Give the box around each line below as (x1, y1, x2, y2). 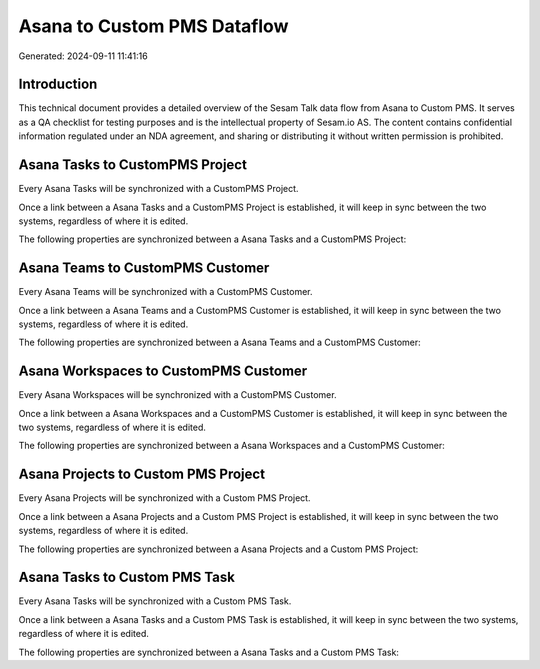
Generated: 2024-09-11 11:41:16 (18, 50, 149, 62)
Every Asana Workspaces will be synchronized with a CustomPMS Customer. (18, 389, 337, 401)
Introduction (18, 76, 98, 93)
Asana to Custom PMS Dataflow (18, 15, 289, 37)
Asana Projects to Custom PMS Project (18, 466, 265, 483)
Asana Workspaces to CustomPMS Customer (18, 363, 308, 380)
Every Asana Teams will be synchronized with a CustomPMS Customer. (18, 286, 314, 298)
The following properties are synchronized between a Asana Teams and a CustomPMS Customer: (18, 336, 422, 349)
